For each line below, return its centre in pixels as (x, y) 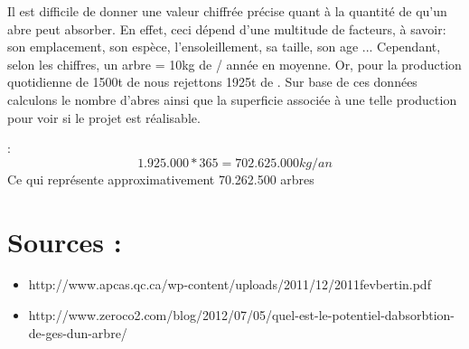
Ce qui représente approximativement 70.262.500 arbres (161, 179)
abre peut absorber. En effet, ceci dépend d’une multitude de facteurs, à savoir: (227, 28)
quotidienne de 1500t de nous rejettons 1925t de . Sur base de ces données (212, 82)
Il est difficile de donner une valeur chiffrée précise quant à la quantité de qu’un (227, 11)
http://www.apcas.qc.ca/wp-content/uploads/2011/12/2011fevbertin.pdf (230, 284)
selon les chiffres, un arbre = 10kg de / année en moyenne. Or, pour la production (234, 64)
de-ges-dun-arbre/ (78, 332)
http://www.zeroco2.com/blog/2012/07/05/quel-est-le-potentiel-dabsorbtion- (241, 315)
